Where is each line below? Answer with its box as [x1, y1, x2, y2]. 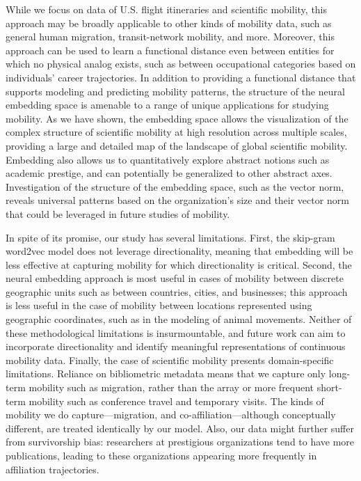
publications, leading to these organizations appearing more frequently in [6, 448, 317, 462]
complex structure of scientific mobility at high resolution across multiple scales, [6, 125, 347, 139]
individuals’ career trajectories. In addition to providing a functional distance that [6, 70, 356, 84]
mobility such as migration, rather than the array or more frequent [29, 380, 314, 395]
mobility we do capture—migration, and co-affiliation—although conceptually [6, 407, 336, 422]
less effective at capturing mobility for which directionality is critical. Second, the [6, 257, 352, 271]
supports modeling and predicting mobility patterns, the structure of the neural [6, 84, 345, 98]
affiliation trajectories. [6, 462, 99, 476]
